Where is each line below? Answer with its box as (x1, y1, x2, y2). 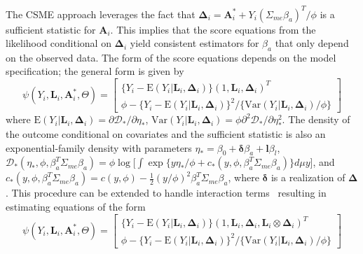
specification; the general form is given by (6, 64, 184, 78)
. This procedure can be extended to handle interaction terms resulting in (6, 185, 327, 200)
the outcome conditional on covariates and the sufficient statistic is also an (6, 126, 326, 141)
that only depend (275, 36, 349, 50)
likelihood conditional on (6, 36, 111, 50)
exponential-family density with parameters (6, 140, 192, 155)
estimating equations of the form (6, 199, 146, 213)
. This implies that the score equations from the (110, 22, 316, 36)
